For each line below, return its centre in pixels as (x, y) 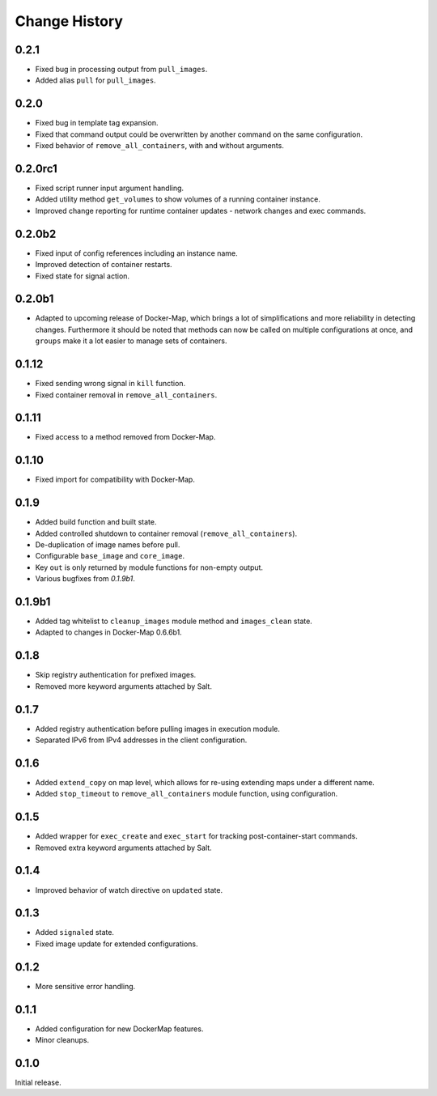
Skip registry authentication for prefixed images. (116, 675)
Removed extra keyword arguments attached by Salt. (123, 847)
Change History (69, 21)
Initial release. (38, 1082)
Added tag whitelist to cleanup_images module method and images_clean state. (174, 621)
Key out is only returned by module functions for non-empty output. (149, 567)
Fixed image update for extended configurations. (117, 944)
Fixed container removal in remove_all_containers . (126, 395)
